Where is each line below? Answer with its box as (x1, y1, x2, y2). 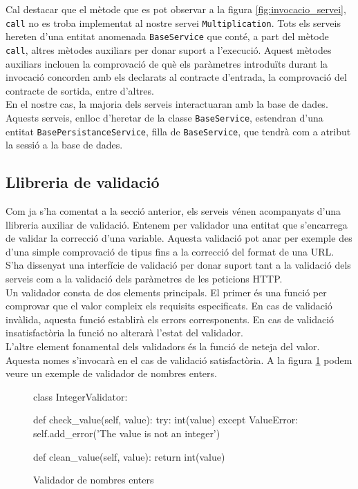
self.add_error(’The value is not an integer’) (33, 425, 220, 440)
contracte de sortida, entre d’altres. (6, 83, 154, 97)
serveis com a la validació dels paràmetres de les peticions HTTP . (6, 271, 283, 286)
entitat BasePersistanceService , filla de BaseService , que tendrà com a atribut (6, 124, 351, 138)
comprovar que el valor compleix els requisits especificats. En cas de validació (6, 298, 332, 313)
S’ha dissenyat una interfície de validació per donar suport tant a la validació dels (6, 258, 351, 272)
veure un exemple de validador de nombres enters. (6, 366, 217, 381)
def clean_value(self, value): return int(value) (33, 449, 225, 463)
